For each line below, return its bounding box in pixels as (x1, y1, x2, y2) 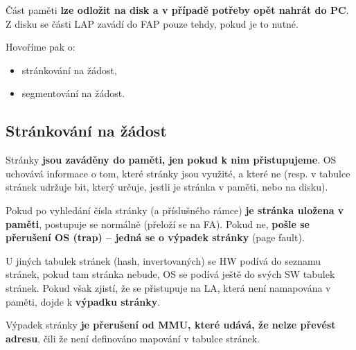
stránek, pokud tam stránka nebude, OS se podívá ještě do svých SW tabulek (6, 267, 335, 281)
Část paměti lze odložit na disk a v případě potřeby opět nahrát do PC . (6, 3, 349, 17)
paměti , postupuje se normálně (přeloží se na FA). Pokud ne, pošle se (6, 216, 310, 231)
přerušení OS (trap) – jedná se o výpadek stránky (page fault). (6, 230, 305, 245)
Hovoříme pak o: (6, 40, 75, 54)
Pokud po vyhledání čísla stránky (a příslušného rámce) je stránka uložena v (6, 202, 344, 217)
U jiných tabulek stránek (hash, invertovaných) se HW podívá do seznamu (6, 253, 321, 268)
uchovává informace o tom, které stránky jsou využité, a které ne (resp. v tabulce (6, 166, 350, 180)
